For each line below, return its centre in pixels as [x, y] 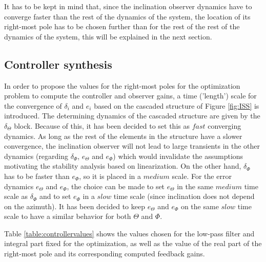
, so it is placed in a [110, 176]
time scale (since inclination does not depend [184, 196]
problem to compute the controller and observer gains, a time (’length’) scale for [130, 96]
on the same [200, 206]
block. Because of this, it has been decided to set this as [102, 125]
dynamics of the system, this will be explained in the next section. [108, 36]
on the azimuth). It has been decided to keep [75, 206]
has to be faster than [37, 176]
